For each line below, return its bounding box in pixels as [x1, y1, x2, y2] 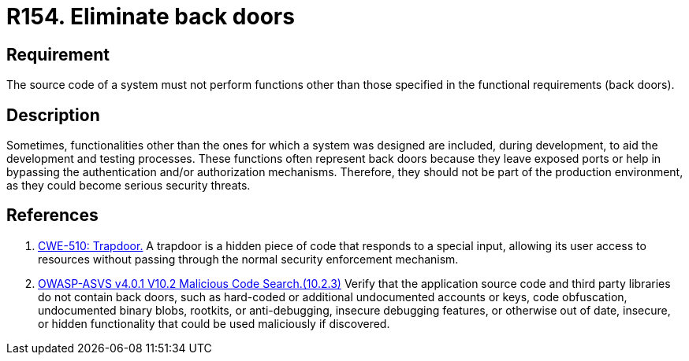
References [6, 205, 99, 226]
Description [6, 105, 100, 125]
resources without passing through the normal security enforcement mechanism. [38, 252, 459, 266]
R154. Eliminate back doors [6, 3, 295, 30]
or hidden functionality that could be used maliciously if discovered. [38, 316, 390, 330]
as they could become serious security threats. [6, 179, 251, 193]
